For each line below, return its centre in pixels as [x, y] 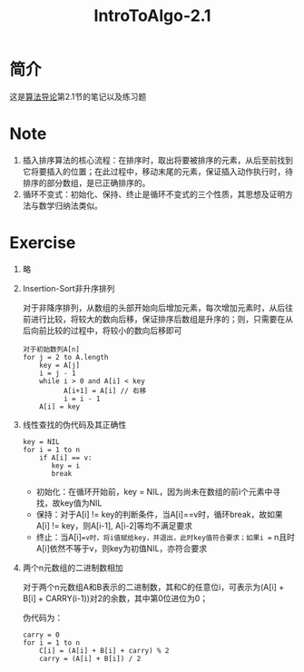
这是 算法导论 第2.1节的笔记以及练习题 [78, 96]
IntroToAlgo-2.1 [152, 16]
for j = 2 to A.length [65, 357]
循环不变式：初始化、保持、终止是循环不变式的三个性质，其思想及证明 [154, 194]
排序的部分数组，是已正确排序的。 [86, 183]
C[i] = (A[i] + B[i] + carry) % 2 [104, 650]
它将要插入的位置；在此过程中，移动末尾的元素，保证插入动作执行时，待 [157, 171]
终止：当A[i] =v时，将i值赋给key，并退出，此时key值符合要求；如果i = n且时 [165, 537]
